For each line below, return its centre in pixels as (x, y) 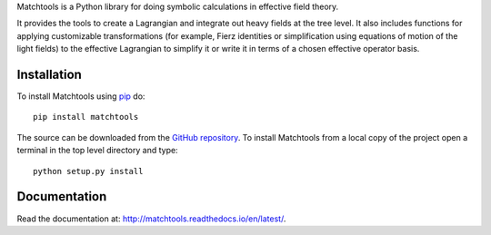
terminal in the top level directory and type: (97, 151)
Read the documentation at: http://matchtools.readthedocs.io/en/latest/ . (151, 219)
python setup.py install (88, 171)
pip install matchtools (86, 117)
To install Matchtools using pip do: (81, 96)
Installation (49, 74)
